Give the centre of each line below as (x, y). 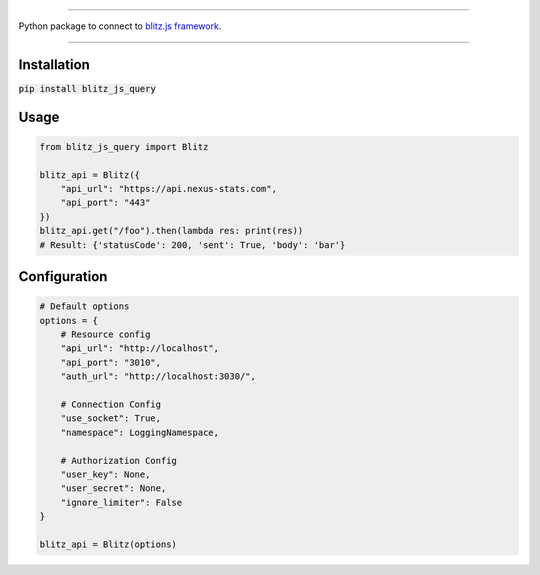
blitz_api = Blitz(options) (108, 544)
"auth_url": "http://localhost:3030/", (158, 376)
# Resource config (105, 334)
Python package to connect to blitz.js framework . (120, 26)
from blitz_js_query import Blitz (124, 146)
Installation (54, 64)
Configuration (63, 276)
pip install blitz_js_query (87, 88)
